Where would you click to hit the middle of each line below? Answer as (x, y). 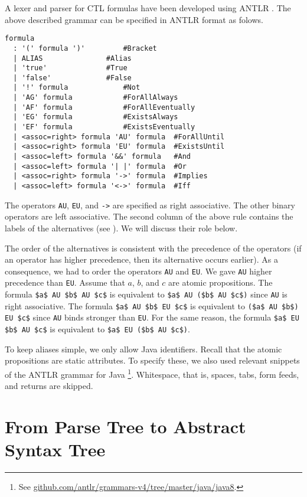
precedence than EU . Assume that (65, 282)
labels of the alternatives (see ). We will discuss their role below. (121, 228)
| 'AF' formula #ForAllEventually (104, 107)
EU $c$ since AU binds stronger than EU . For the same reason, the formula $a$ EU (152, 317)
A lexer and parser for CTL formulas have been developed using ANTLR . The (148, 8)
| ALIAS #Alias (72, 58)
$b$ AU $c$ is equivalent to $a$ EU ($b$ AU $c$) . (97, 329)
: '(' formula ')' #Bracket (85, 48)
